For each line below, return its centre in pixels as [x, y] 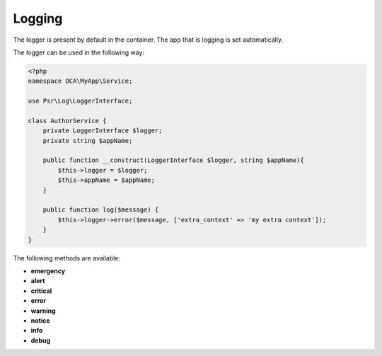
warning [43, 311]
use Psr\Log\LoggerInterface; [80, 101]
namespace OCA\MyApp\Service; [80, 81]
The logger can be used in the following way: [79, 52]
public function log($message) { [101, 210]
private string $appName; [88, 140]
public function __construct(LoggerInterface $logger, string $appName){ [173, 160]
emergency [48, 271]
